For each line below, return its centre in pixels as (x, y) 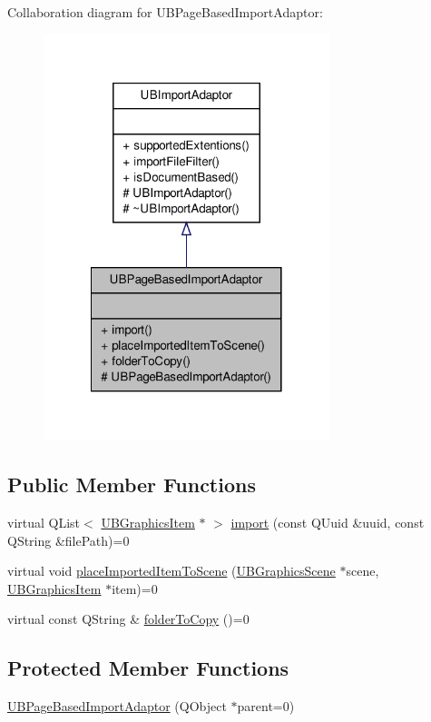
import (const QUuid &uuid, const (328, 523)
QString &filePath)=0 (69, 540)
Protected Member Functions (148, 668)
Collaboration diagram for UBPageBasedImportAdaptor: (165, 12)
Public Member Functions (132, 485)
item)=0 (135, 588)
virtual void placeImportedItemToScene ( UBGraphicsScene (171, 571)
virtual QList (44, 523)
